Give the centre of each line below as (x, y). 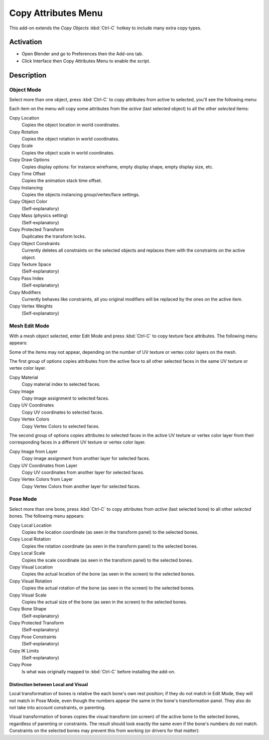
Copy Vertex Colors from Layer (41, 479)
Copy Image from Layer (33, 451)
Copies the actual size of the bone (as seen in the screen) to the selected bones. (104, 602)
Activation (26, 42)
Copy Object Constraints (34, 243)
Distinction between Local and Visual (49, 684)
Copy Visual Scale (28, 595)
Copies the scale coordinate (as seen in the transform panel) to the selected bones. (107, 560)
